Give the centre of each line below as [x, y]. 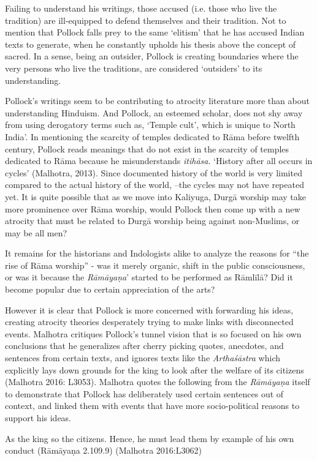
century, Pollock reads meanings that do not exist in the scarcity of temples [147, 148]
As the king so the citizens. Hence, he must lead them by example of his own [150, 438]
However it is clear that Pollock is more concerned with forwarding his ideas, [149, 309]
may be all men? [36, 232]
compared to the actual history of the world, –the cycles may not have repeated [155, 185]
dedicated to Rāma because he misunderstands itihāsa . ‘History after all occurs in [159, 161]
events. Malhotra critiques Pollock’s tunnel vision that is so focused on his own [153, 333]
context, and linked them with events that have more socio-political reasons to [152, 406]
